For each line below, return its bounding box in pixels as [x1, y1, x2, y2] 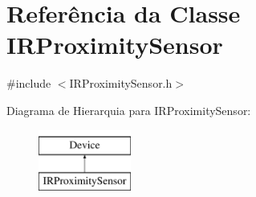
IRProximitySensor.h [69, 75, 173, 92]
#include [6, 75, 51, 92]
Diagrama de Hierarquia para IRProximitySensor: [6, 101, 251, 118]
